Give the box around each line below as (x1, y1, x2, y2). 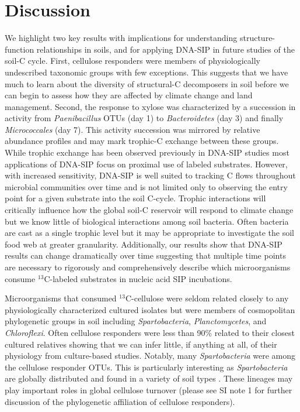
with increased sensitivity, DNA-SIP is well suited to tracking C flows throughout (5, 169, 296, 181)
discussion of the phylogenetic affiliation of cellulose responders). (5, 395, 235, 407)
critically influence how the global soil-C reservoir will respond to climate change (5, 204, 294, 216)
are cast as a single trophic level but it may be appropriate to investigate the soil (5, 226, 294, 239)
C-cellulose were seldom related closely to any (125, 292, 289, 304)
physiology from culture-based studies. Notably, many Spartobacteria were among (5, 349, 296, 362)
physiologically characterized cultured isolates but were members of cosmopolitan (5, 303, 295, 315)
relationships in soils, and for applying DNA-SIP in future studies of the (36, 43, 295, 55)
